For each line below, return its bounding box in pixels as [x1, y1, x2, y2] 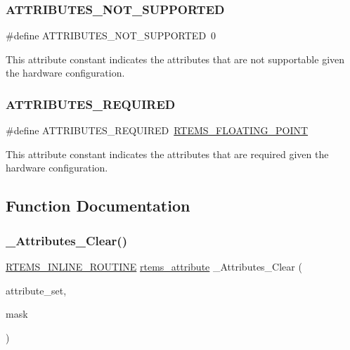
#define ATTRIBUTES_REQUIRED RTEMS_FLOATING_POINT [6, 123, 309, 138]
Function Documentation [6, 195, 190, 216]
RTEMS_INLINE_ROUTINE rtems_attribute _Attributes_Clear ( [6, 259, 302, 273]
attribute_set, [6, 283, 67, 297]
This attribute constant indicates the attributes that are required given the [6, 146, 329, 161]
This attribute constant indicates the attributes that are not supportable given [6, 51, 345, 66]
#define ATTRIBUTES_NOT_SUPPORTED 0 [6, 28, 216, 43]
